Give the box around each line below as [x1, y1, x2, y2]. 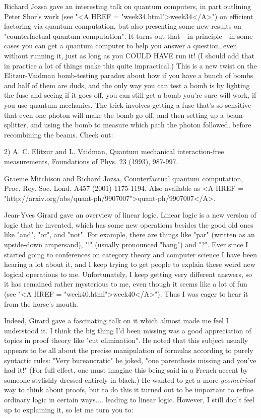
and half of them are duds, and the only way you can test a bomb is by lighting [4, 80, 250, 90]
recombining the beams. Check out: [4, 129, 113, 140]
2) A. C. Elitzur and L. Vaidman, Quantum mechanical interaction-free [4, 146, 224, 157]
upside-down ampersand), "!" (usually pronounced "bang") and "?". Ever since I [4, 239, 248, 250]
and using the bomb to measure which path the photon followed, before [30, 119, 251, 130]
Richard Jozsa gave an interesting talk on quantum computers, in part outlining [4, 1, 251, 11]
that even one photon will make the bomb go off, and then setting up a [4, 109, 224, 120]
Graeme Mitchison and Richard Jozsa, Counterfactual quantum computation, [4, 173, 243, 183]
